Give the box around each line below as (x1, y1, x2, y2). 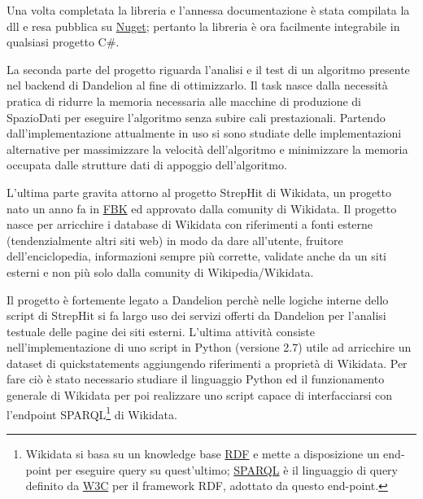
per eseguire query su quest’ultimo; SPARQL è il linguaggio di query (55, 461, 399, 478)
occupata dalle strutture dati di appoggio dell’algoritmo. (7, 156, 287, 173)
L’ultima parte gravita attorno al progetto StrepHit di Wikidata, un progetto (7, 183, 392, 200)
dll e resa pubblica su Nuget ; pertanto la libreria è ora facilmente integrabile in (7, 17, 400, 34)
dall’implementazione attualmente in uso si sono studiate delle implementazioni (7, 125, 402, 142)
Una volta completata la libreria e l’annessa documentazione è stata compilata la (7, 2, 410, 18)
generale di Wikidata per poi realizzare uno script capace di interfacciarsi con (7, 387, 393, 404)
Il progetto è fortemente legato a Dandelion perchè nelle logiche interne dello (7, 291, 389, 308)
